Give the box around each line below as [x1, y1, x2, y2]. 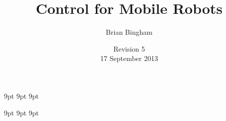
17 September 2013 [100, 53, 158, 63]
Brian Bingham [106, 27, 152, 37]
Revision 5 [113, 43, 145, 54]
